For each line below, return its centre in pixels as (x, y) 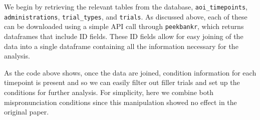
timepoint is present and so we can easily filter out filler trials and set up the (122, 82)
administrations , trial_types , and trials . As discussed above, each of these (126, 16)
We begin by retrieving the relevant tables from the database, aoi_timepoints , (126, 6)
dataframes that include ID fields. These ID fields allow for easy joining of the (124, 36)
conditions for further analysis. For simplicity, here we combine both (109, 92)
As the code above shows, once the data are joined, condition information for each (130, 72)
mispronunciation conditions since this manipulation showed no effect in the (120, 102)
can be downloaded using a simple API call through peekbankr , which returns (124, 26)
